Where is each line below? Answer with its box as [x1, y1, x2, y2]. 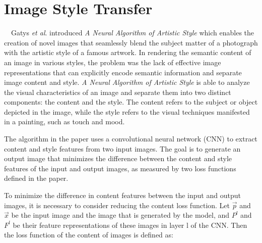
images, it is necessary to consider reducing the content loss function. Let [4, 200, 230, 210]
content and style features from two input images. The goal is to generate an [4, 143, 241, 154]
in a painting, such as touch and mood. [4, 116, 125, 127]
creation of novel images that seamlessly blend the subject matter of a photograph [4, 37, 258, 47]
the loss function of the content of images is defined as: [4, 229, 173, 240]
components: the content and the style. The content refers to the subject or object [4, 96, 258, 107]
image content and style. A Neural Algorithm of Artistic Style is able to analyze [4, 77, 250, 87]
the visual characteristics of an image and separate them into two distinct [4, 86, 231, 97]
